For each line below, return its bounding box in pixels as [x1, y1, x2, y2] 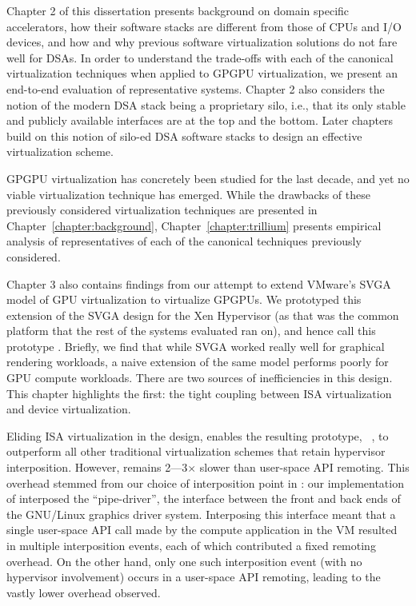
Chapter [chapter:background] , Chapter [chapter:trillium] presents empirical [6, 217, 382, 233]
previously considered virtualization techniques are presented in [6, 201, 318, 218]
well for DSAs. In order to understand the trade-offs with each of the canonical [6, 49, 394, 66]
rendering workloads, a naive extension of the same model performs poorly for [6, 353, 389, 370]
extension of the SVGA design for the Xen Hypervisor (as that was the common [6, 306, 399, 323]
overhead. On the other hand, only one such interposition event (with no [6, 552, 362, 569]
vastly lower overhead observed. [6, 584, 161, 600]
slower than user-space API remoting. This [199, 459, 410, 476]
